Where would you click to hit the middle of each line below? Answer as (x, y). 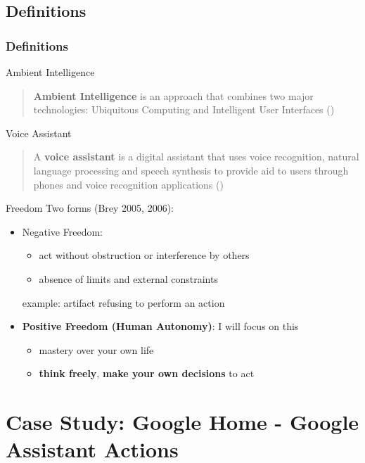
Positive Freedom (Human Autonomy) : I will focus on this (160, 326)
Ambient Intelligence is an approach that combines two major (173, 95)
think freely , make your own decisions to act (147, 373)
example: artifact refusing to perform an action (123, 302)
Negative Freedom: (62, 231)
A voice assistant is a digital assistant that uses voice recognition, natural (196, 157)
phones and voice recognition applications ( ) (128, 184)
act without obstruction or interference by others (144, 255)
